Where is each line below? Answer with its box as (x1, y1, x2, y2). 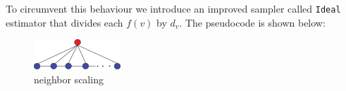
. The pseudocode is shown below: (179, 15, 326, 29)
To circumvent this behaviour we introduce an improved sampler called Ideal (6, 1, 341, 15)
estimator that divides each (6, 15, 123, 29)
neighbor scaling (34, 71, 104, 86)
